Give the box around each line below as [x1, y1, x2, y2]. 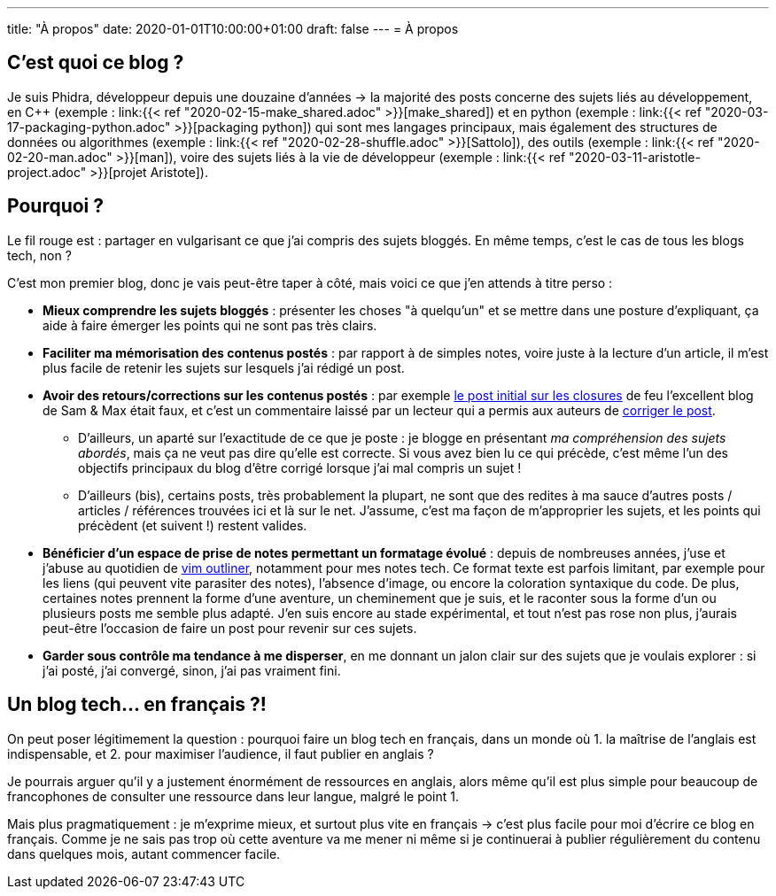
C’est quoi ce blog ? [7, 51, 184, 74]
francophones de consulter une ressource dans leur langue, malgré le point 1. [7, 788, 460, 804]
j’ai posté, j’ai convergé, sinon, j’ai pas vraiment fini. [43, 662, 341, 678]
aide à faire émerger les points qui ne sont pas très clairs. [43, 317, 377, 333]
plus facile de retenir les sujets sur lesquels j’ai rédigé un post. [43, 359, 405, 375]
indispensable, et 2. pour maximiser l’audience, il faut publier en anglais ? [7, 745, 434, 761]
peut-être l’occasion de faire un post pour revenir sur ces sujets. [43, 620, 417, 636]
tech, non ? [7, 247, 72, 263]
